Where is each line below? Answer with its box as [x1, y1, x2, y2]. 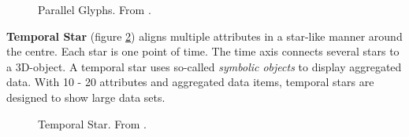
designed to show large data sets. [6, 88, 165, 105]
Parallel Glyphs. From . [38, 2, 151, 17]
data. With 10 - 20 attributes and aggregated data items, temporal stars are [6, 74, 374, 90]
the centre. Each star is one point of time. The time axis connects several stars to [6, 43, 400, 59]
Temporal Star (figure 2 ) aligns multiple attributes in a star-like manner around [6, 27, 403, 44]
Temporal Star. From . [38, 115, 147, 132]
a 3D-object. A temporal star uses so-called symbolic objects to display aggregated [6, 58, 402, 74]
